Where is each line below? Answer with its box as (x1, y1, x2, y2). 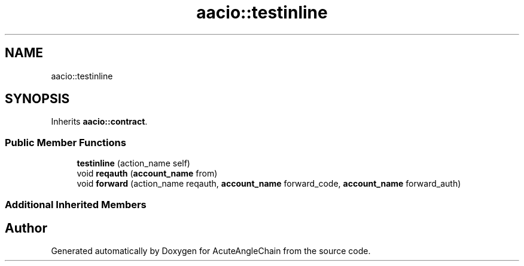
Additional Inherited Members (5, 198, 147, 211)
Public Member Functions (5, 136, 126, 149)
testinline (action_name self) (77, 158, 190, 169)
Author (5, 220, 47, 236)
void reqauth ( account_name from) (77, 168, 218, 179)
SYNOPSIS (5, 91, 70, 107)
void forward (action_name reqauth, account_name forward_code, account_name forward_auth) (77, 178, 461, 189)
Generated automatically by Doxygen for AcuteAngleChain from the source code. (51, 246, 371, 256)
